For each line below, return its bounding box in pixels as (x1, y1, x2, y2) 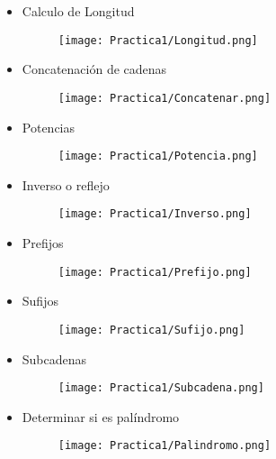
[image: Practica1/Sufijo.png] (58, 323, 245, 336)
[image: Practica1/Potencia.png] (58, 150, 258, 163)
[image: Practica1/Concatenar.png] (58, 91, 272, 105)
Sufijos (22, 291, 58, 310)
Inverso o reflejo (22, 175, 110, 194)
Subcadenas (22, 349, 87, 368)
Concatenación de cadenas (22, 60, 167, 78)
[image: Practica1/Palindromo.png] (58, 439, 272, 453)
